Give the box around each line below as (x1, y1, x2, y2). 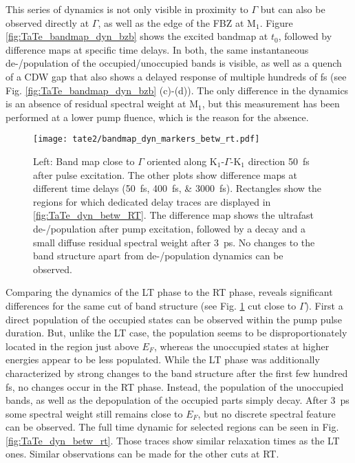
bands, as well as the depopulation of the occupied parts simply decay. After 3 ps (6, 393, 349, 407)
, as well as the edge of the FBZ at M (98, 15, 256, 30)
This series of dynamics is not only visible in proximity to (6, 2, 248, 16)
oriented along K (147, 154, 217, 168)
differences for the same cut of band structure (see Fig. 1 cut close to (6, 298, 297, 312)
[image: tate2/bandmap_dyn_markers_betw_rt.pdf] (33, 134, 260, 144)
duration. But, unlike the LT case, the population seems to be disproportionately (6, 325, 347, 340)
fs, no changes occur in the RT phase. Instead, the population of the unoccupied (6, 379, 344, 394)
